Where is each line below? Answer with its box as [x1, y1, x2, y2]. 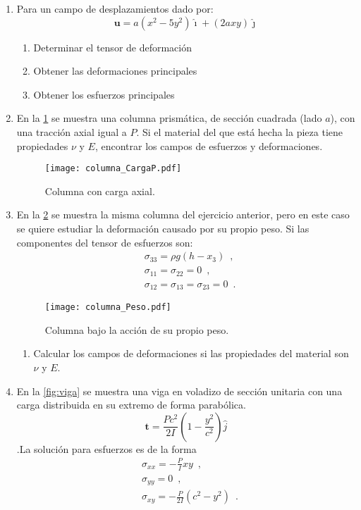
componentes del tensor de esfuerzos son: [16, 235, 193, 249]
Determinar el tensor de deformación [33, 39, 192, 54]
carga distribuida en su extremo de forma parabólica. [16, 397, 246, 412]
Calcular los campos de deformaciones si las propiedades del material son [33, 346, 349, 361]
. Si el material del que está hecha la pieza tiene [136, 124, 343, 139]
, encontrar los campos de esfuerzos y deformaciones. [94, 138, 323, 153]
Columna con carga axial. [44, 183, 155, 198]
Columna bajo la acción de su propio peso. [44, 322, 229, 337]
